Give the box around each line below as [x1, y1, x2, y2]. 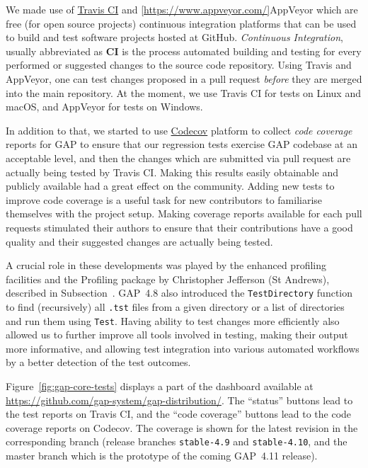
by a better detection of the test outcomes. [6, 355, 191, 370]
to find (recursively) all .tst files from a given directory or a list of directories [6, 299, 345, 314]
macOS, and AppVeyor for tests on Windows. [6, 99, 203, 114]
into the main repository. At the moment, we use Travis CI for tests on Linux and [6, 85, 361, 100]
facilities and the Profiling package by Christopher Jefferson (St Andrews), [6, 271, 330, 286]
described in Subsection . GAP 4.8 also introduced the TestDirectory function [6, 285, 353, 300]
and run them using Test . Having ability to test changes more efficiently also [6, 313, 340, 328]
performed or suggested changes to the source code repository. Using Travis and [6, 57, 352, 72]
